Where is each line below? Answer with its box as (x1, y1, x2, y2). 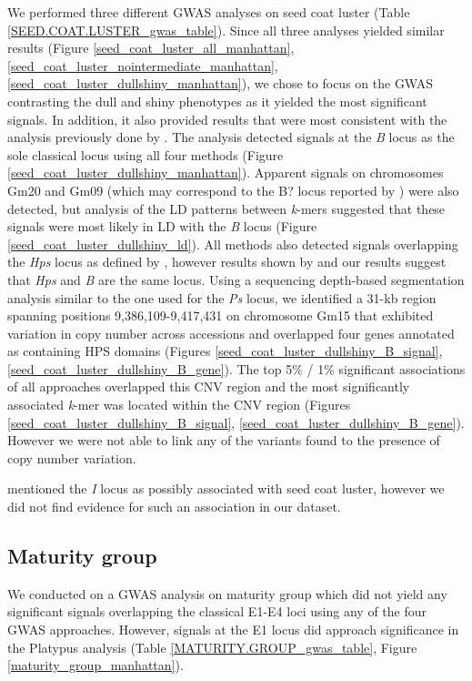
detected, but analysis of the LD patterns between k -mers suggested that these (7, 198, 446, 218)
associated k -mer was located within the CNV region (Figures (7, 395, 351, 414)
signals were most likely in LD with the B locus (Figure (7, 217, 317, 236)
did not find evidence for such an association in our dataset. (7, 497, 341, 516)
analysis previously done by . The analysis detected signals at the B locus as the (7, 127, 455, 147)
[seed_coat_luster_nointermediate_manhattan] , (7, 56, 278, 75)
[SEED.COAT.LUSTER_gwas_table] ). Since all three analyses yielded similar (7, 20, 445, 39)
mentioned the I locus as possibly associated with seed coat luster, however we (7, 479, 445, 498)
